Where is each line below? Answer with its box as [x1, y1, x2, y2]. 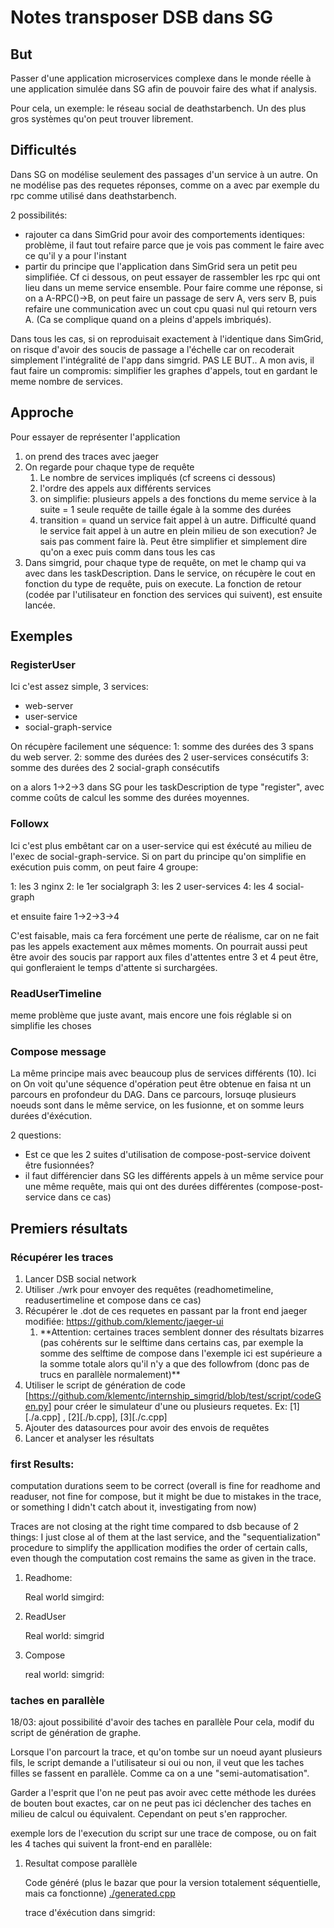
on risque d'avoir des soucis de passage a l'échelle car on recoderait [10, 343, 295, 355]
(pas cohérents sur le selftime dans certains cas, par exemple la [39, 1336, 304, 1348]
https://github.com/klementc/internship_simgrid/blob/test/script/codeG [28, 1389, 322, 1401]
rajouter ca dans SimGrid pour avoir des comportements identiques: [24, 228, 305, 240]
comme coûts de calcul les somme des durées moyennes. [10, 792, 250, 804]
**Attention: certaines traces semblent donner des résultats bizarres [39, 1326, 325, 1338]
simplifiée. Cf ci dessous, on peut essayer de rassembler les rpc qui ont [24, 271, 321, 283]
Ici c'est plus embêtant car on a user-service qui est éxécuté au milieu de [10, 839, 312, 851]
